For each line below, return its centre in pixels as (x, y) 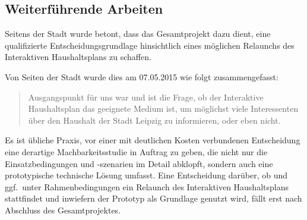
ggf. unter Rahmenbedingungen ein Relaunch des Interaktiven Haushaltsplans (147, 186)
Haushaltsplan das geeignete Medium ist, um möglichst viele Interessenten (163, 109)
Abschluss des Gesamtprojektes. (63, 210)
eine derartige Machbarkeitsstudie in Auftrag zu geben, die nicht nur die (136, 151)
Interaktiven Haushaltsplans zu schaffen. (78, 57)
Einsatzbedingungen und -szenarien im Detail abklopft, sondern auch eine (139, 163)
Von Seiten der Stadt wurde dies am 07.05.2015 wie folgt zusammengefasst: (142, 76)
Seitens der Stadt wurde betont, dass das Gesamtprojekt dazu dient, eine (138, 34)
